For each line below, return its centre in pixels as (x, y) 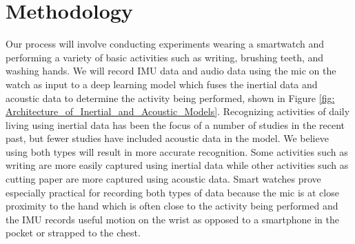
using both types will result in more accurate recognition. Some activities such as (177, 151)
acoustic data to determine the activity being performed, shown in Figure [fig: (170, 98)
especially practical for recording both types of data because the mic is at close (172, 192)
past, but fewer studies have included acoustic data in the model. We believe (167, 138)
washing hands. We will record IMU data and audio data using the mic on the (171, 71)
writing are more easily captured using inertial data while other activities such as (177, 165)
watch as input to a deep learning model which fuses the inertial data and (162, 84)
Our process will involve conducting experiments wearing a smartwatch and (165, 44)
